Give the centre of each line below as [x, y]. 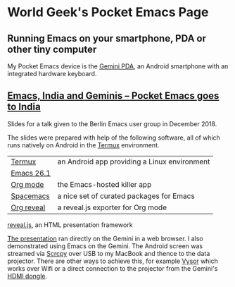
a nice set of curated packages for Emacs [126, 196]
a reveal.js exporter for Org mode [112, 207]
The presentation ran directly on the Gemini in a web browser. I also [106, 238]
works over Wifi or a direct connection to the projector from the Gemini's [113, 268]
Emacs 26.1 [31, 173]
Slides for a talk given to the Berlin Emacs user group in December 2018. [112, 123]
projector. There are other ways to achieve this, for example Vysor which [113, 261]
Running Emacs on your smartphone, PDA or [107, 38]
